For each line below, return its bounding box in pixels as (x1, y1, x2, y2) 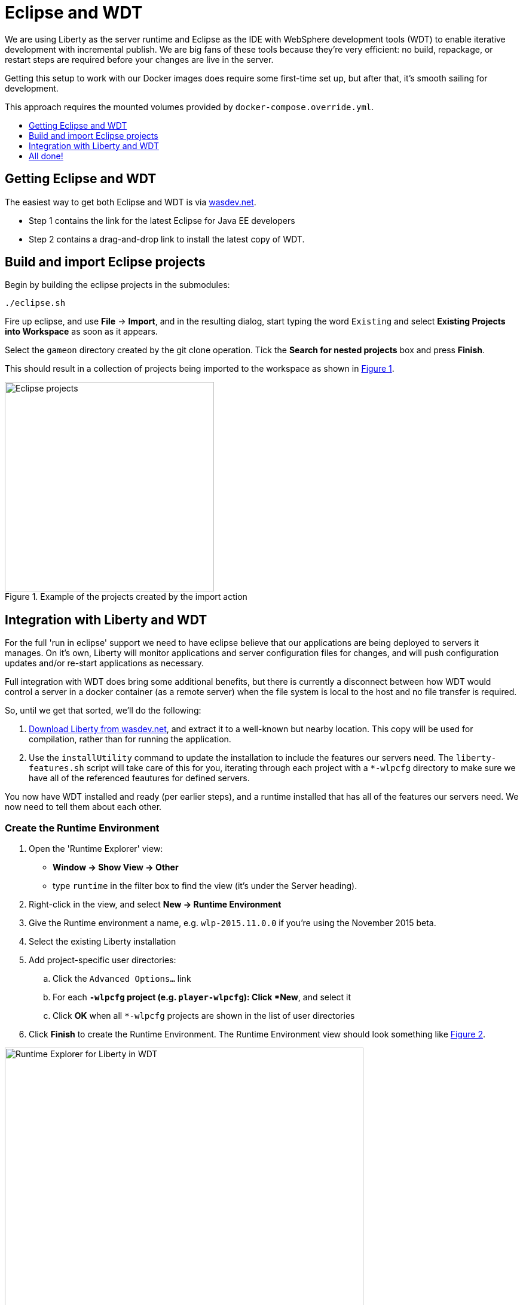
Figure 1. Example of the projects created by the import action (5, 591, 247, 602)
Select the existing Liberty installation (29, 936, 176, 947)
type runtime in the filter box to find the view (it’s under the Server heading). (53, 881, 357, 891)
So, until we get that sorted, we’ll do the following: (5, 705, 201, 716)
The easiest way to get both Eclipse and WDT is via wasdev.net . (5, 196, 256, 207)
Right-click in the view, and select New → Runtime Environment (29, 899, 282, 910)
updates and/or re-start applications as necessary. (5, 658, 204, 669)
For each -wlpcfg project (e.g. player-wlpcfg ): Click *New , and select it (53, 992, 351, 1003)
